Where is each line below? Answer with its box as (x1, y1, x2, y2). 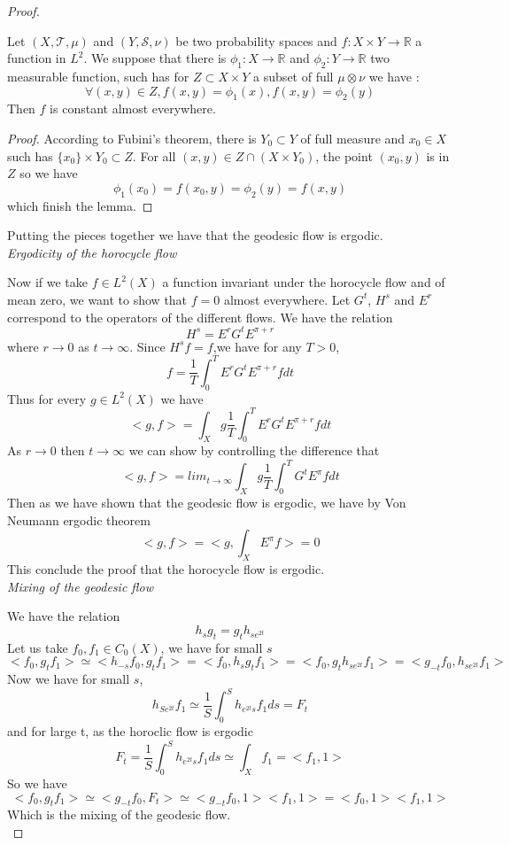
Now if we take (7, 273, 88, 291)
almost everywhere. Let (223, 290, 351, 308)
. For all (132, 146, 176, 165)
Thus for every (7, 389, 87, 407)
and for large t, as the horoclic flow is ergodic (7, 722, 253, 740)
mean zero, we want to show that (7, 290, 188, 308)
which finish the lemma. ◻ (7, 196, 153, 214)
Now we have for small (7, 670, 130, 688)
